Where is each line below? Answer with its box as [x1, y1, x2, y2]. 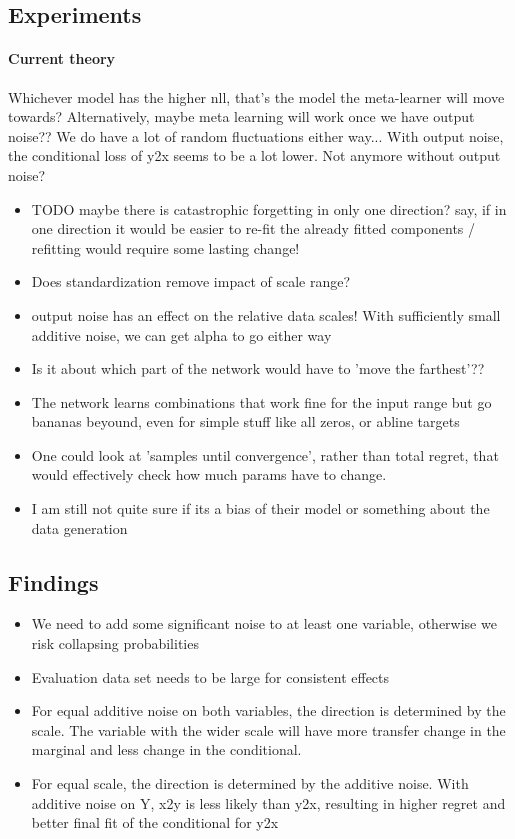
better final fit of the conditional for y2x [31, 812, 279, 833]
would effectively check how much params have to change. [31, 464, 387, 485]
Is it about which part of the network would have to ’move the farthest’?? [31, 358, 485, 379]
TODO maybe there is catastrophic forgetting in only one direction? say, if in [31, 198, 507, 219]
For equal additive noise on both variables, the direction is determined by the [31, 700, 506, 721]
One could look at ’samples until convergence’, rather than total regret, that [31, 444, 499, 465]
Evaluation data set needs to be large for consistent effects [31, 666, 390, 687]
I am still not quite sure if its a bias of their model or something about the [31, 498, 490, 519]
